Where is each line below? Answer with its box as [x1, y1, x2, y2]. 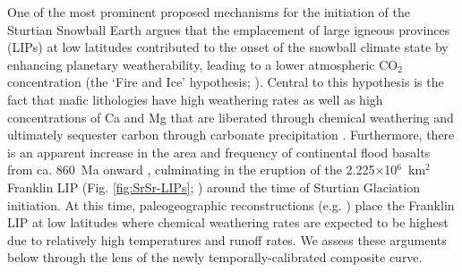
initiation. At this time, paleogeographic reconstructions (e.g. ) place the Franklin [7, 195, 455, 214]
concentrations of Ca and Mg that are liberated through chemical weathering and [7, 107, 454, 126]
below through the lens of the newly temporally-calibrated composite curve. [7, 248, 423, 267]
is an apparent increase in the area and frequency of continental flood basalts [7, 142, 431, 161]
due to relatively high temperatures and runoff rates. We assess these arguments [7, 230, 447, 249]
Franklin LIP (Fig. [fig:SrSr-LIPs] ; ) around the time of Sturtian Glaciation [7, 177, 420, 196]
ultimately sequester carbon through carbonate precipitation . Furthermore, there [7, 125, 455, 144]
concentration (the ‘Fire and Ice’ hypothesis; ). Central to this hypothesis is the [7, 72, 444, 91]
